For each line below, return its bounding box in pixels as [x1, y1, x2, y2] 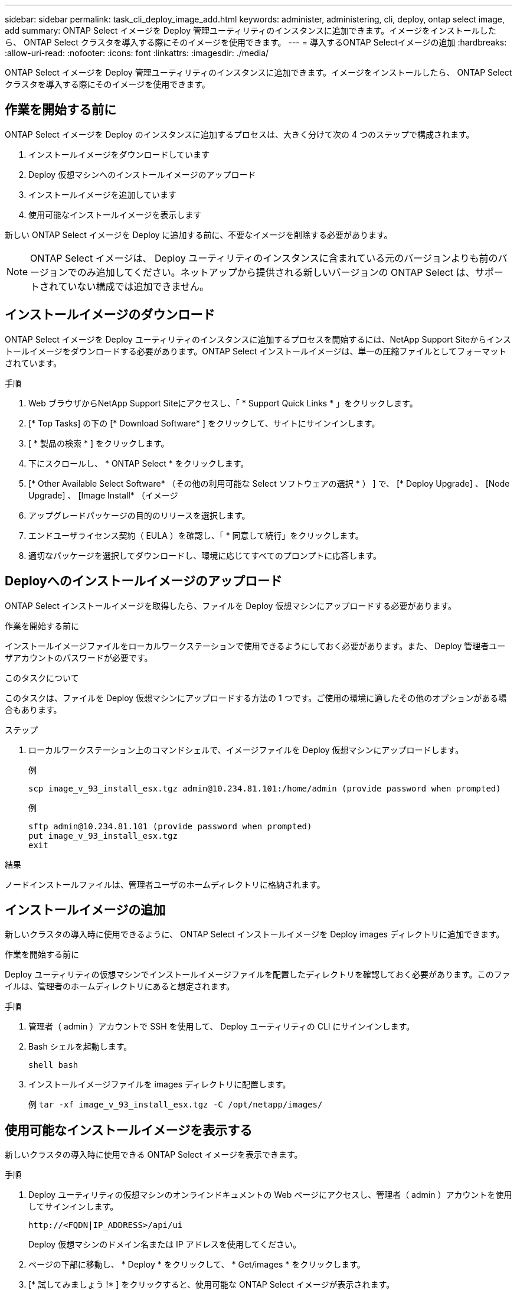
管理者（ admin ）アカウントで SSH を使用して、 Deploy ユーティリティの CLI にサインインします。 [28, 1021, 415, 1032]
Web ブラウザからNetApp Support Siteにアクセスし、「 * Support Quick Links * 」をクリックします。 [28, 398, 418, 408]
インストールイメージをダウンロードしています [28, 149, 210, 159]
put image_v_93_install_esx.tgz [28, 830, 178, 841]
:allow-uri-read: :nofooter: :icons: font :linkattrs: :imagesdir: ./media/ [5, 48, 269, 58]
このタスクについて [5, 672, 79, 683]
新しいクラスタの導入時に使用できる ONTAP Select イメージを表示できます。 [5, 1149, 303, 1160]
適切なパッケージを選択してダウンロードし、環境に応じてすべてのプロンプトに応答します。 [28, 550, 381, 561]
